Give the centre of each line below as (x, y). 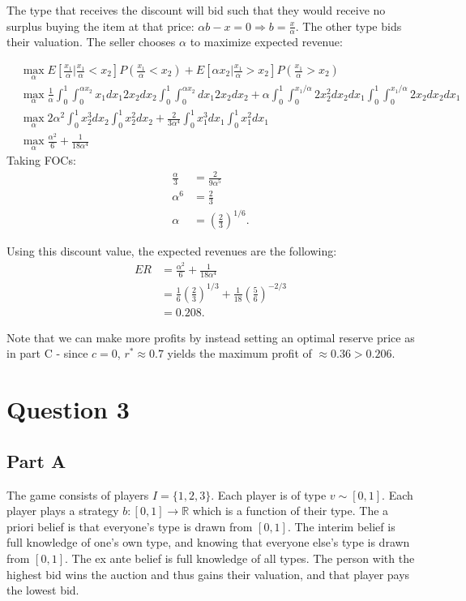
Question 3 (68, 409)
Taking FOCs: (41, 160)
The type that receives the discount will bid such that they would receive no (196, 10)
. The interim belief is (341, 526)
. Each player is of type (269, 494)
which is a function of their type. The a (291, 511)
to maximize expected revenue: (266, 42)
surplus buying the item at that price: (100, 26)
